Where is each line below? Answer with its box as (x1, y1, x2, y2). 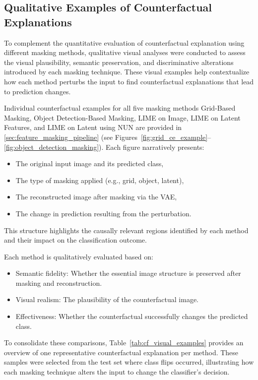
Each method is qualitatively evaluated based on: (4, 251, 153, 261)
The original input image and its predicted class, (15, 158, 164, 169)
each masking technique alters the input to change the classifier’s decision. (4, 367, 230, 377)
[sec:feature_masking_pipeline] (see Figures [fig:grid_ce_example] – (4, 131, 211, 142)
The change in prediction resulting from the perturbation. (15, 208, 192, 218)
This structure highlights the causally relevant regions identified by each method (4, 225, 249, 235)
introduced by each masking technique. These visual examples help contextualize (4, 66, 250, 77)
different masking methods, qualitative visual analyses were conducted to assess (4, 47, 246, 58)
